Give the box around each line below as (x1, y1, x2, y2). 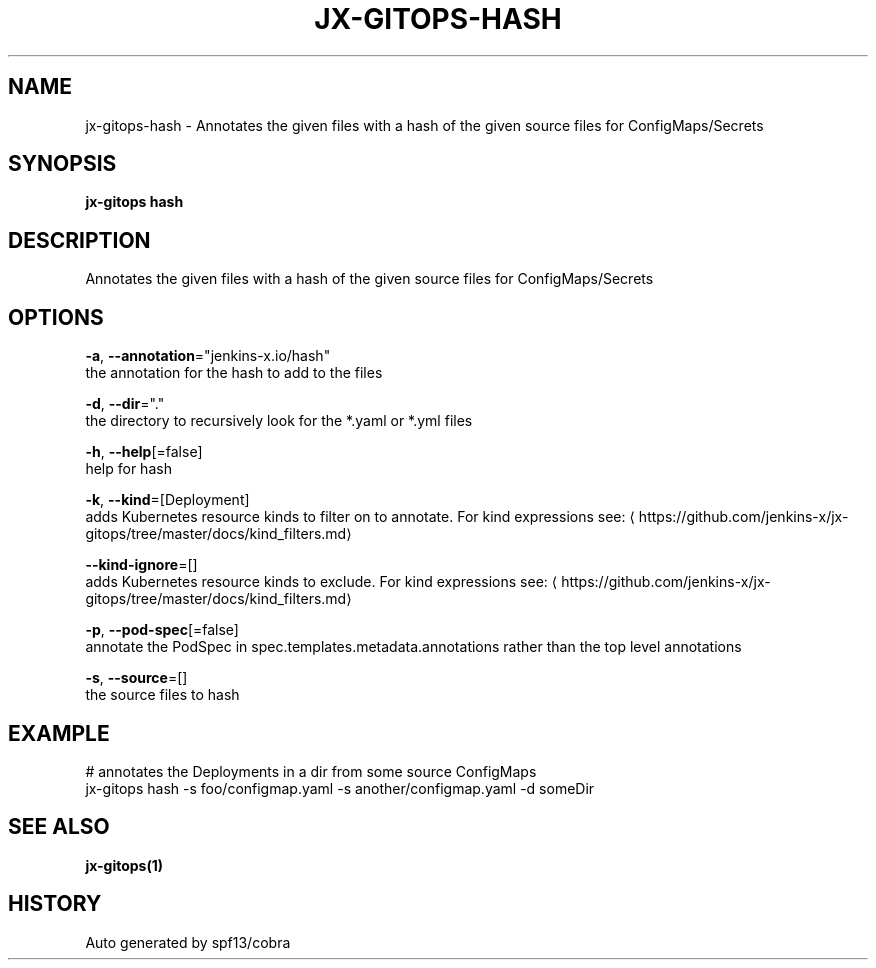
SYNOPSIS (8, 151, 117, 177)
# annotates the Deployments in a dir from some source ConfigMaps (85, 762, 537, 780)
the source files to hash (85, 686, 240, 704)
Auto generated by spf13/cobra (85, 933, 291, 951)
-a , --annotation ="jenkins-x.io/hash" (85, 347, 331, 365)
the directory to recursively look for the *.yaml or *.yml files (85, 412, 473, 430)
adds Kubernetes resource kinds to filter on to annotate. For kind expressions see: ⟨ (85, 508, 635, 526)
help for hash (85, 460, 172, 478)
